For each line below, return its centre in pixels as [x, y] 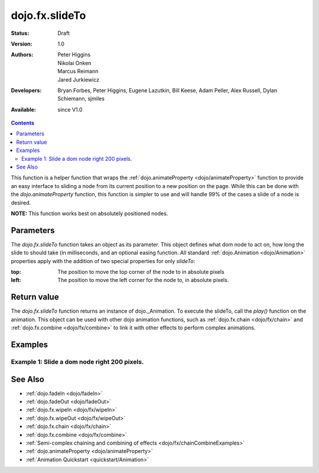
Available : [24, 109]
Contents [23, 123]
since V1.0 [70, 109]
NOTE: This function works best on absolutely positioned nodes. [89, 213]
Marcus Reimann [78, 72]
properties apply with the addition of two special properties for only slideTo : [103, 261]
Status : [20, 33]
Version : [22, 44]
